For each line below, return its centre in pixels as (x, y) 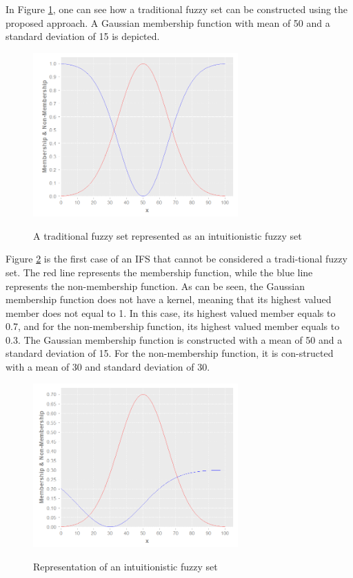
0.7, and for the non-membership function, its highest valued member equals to (173, 326)
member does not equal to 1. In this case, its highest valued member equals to (171, 312)
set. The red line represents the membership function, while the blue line (159, 272)
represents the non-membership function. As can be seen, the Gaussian (155, 286)
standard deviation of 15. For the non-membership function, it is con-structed (170, 353)
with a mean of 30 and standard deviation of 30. (108, 367)
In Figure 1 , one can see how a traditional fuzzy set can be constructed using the (177, 9)
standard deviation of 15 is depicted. (83, 36)
